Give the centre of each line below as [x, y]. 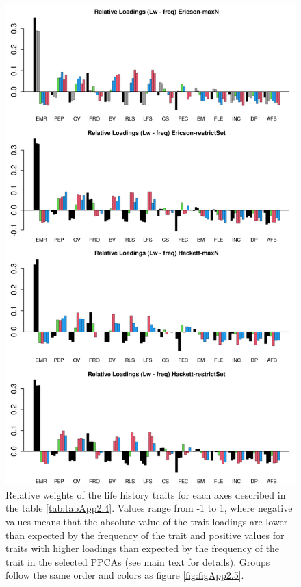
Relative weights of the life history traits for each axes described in [146, 494]
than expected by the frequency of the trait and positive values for [145, 535]
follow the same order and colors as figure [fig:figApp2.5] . [125, 575]
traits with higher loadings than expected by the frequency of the [143, 548]
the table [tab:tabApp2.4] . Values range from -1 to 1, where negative [149, 508]
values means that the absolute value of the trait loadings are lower [147, 522]
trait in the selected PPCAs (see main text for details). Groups [138, 561]
